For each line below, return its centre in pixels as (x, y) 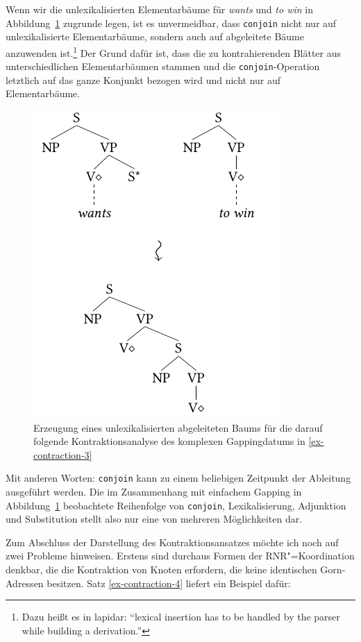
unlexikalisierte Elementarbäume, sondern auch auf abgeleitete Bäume (155, 36)
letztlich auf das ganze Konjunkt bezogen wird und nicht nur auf (143, 79)
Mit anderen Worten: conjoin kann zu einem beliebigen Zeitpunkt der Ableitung (178, 478)
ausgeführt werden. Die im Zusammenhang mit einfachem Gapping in (154, 491)
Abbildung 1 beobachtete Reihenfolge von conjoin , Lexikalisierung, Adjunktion (176, 505)
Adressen (25, 583)
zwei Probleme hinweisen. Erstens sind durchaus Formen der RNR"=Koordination (180, 556)
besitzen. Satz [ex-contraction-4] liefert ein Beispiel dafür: (169, 583)
